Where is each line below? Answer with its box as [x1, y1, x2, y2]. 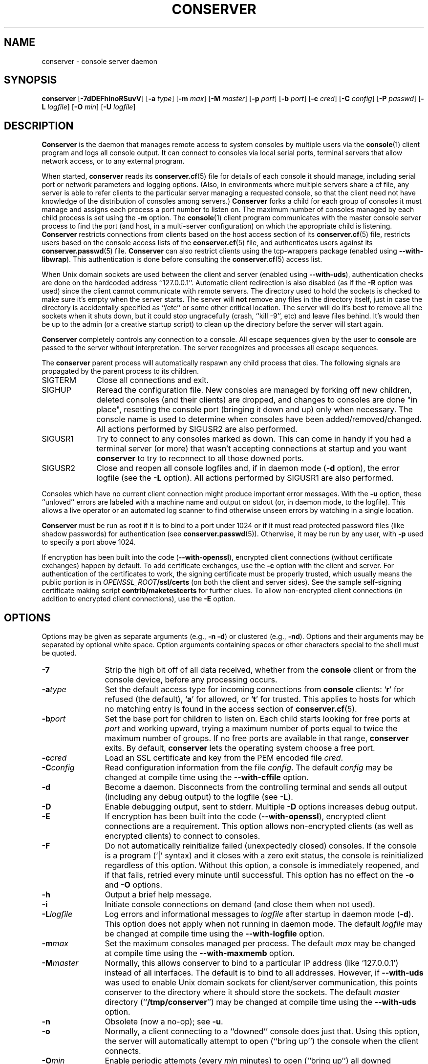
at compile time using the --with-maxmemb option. [105, 948, 295, 958]
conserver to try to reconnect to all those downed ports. [96, 453, 304, 464]
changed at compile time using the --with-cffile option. [105, 772, 309, 783]
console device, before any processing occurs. [105, 675, 278, 685]
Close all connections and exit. [96, 375, 209, 385]
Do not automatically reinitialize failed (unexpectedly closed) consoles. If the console [105, 841, 417, 851]
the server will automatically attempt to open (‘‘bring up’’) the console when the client [105, 1036, 419, 1046]
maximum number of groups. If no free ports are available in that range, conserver [105, 733, 409, 744]
